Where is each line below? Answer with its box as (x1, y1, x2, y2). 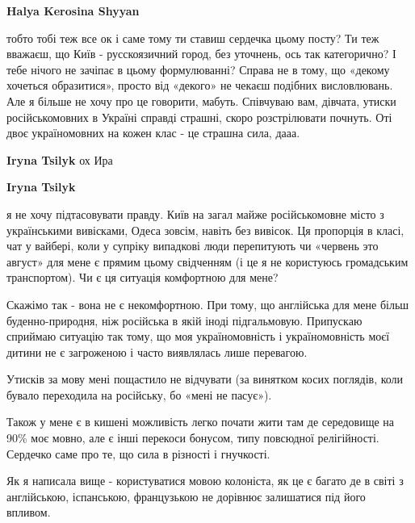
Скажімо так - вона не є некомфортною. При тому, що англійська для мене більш (6, 295, 409, 312)
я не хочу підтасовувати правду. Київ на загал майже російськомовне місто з (6, 205, 384, 222)
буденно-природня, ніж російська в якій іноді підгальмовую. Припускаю (6, 312, 363, 328)
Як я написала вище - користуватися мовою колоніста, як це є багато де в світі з (6, 472, 404, 489)
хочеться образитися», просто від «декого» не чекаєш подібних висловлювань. (6, 77, 393, 94)
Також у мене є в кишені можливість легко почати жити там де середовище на (6, 413, 395, 430)
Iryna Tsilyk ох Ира (6, 151, 113, 168)
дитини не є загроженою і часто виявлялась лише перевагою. (6, 343, 308, 360)
